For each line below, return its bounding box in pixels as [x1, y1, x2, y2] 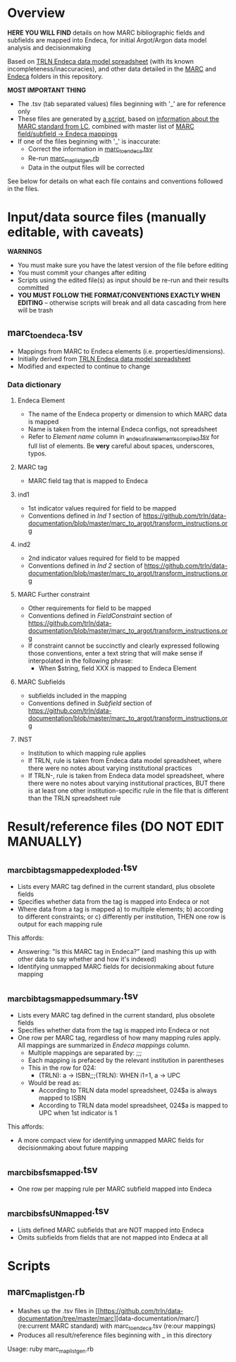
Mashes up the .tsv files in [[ [17, 1306, 101, 1315]
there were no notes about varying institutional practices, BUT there [27, 779, 225, 787]
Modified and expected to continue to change [17, 362, 151, 371]
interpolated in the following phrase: [27, 656, 133, 665]
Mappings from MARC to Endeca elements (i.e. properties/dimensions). [17, 347, 225, 356]
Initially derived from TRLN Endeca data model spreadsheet [17, 355, 192, 363]
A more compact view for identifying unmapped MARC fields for [17, 1136, 204, 1144]
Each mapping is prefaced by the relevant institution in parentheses [27, 1056, 224, 1064]
